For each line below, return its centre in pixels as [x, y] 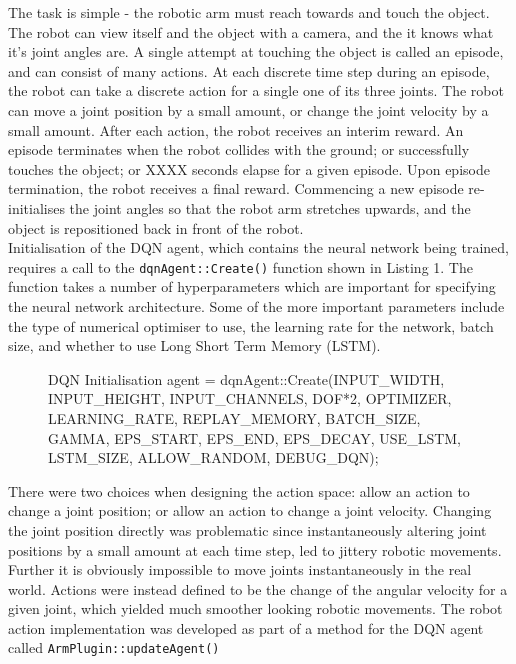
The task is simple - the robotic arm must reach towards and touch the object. [249, 12]
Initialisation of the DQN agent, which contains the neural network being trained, [259, 247]
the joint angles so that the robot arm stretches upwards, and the [270, 207]
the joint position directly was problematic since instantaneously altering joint [247, 529]
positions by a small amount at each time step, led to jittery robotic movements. [255, 549]
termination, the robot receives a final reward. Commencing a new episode [236, 188]
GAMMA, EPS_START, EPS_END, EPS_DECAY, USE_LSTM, [255, 437]
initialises [36, 207]
